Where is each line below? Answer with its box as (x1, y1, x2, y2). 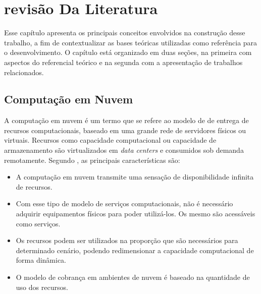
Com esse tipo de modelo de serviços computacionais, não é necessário (16, 198, 233, 209)
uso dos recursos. (16, 281, 68, 292)
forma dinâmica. (16, 255, 67, 265)
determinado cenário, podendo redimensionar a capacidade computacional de (16, 245, 254, 255)
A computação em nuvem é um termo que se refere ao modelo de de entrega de (4, 115, 249, 126)
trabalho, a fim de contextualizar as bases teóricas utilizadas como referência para (4, 37, 257, 47)
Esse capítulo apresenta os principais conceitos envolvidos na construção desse (4, 27, 245, 38)
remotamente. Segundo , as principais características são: (4, 154, 180, 165)
